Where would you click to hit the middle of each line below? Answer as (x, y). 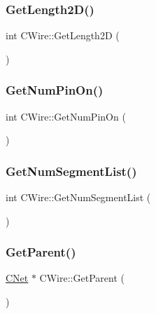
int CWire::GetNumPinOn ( (66, 116)
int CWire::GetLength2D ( (63, 35)
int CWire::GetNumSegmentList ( (78, 197)
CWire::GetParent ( (82, 278)
